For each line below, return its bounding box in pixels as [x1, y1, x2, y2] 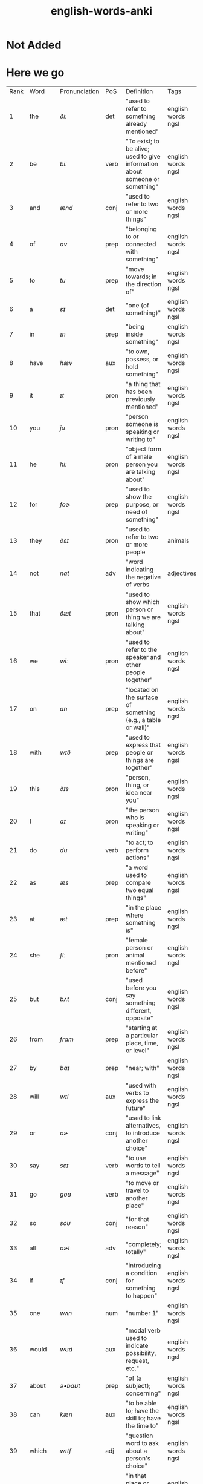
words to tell [126, 1161, 161, 1170]
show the [126, 493, 152, 501]
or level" [126, 1046, 150, 1055]
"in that [126, 1472, 147, 1480]
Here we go [6, 66, 65, 80]
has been [126, 387, 152, 396]
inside [126, 330, 143, 338]
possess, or [126, 355, 159, 364]
